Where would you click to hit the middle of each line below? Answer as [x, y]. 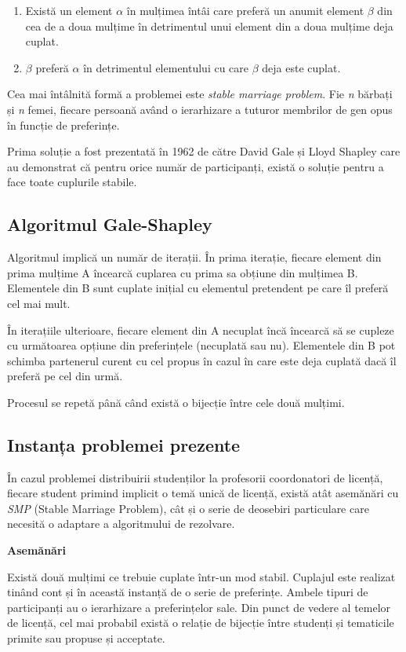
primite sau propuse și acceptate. [86, 638]
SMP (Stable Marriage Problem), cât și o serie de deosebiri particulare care [188, 508]
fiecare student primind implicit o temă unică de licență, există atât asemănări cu [203, 493]
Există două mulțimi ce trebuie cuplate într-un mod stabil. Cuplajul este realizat [201, 576]
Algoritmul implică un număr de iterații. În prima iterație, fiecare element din [194, 257]
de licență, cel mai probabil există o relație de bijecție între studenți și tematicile [201, 623]
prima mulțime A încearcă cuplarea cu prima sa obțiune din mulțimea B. [183, 272]
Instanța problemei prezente [124, 444]
